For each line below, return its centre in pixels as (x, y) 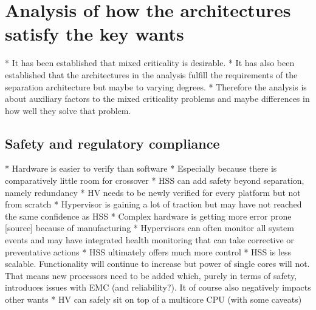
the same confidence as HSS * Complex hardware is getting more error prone (148, 216)
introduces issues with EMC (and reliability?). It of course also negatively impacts (158, 287)
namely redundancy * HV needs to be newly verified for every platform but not (153, 192)
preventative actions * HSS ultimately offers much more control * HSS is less (148, 251)
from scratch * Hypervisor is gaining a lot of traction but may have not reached (153, 204)
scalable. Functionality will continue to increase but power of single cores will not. (157, 264)
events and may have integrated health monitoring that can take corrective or (149, 240)
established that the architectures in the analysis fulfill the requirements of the (151, 74)
